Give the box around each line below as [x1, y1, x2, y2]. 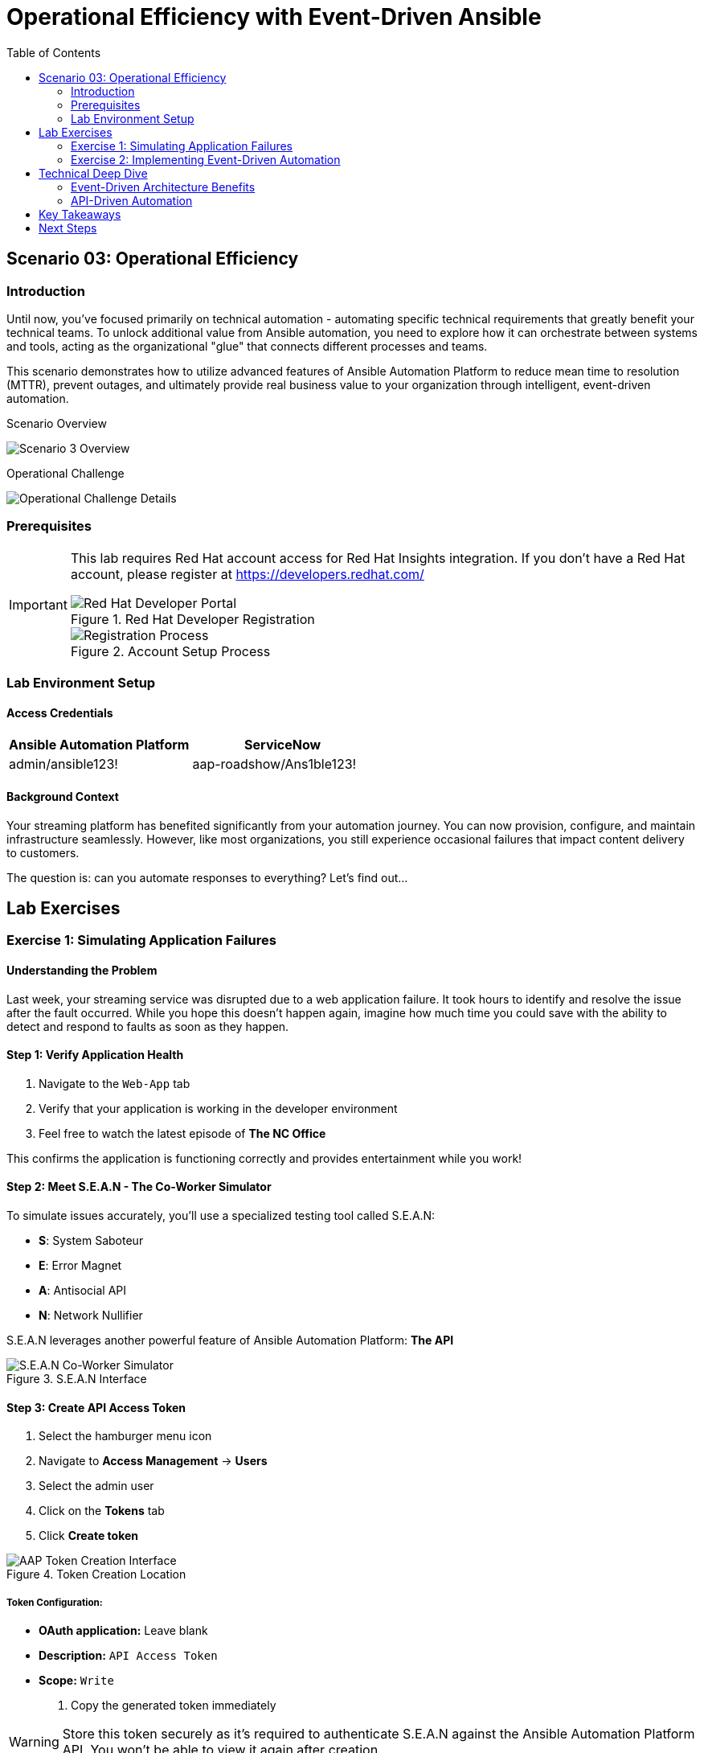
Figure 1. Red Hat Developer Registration [70, 610, 315, 627]
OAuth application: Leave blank [39, 1624, 208, 1638]
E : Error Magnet [39, 1258, 122, 1273]
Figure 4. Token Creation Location [6, 1567, 186, 1582]
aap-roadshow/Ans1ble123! [192, 756, 357, 773]
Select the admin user [39, 1479, 154, 1493]
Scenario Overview [6, 416, 107, 430]
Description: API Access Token [39, 1648, 218, 1663]
